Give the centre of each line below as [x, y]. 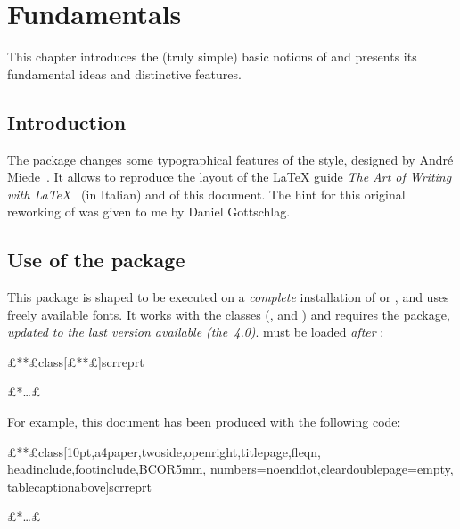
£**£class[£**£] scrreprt [76, 361]
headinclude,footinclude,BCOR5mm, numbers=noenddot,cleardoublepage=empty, [230, 469]
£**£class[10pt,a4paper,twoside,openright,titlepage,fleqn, [164, 451]
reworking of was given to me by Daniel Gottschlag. [149, 212]
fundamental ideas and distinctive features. [124, 73]
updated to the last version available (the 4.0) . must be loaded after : [196, 332]
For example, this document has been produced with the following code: [204, 422]
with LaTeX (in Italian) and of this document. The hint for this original [206, 194]
